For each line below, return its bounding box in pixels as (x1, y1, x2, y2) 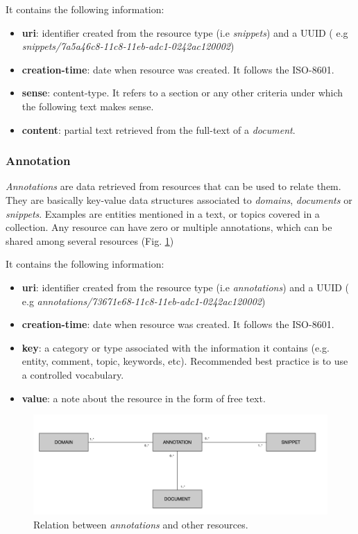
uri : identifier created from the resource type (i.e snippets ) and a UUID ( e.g (22, 25, 348, 40)
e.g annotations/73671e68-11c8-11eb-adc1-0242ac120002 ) (22, 293, 266, 308)
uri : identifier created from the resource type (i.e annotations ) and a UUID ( (22, 279, 350, 294)
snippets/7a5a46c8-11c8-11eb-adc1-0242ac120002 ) (22, 39, 235, 53)
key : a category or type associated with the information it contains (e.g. (22, 340, 330, 354)
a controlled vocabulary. (22, 367, 124, 381)
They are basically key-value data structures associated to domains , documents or (6, 192, 352, 207)
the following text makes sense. (22, 98, 154, 113)
